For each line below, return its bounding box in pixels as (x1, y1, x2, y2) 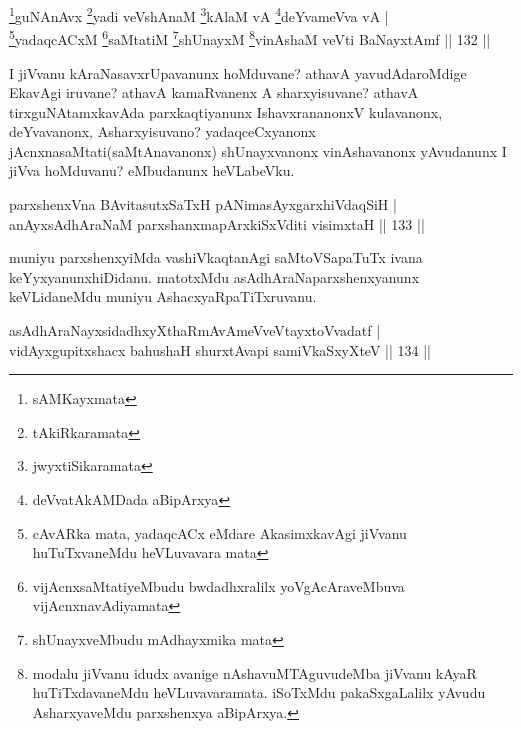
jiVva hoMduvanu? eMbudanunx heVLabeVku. (9, 160, 295, 181)
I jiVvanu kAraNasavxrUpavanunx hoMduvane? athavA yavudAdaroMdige (9, 62, 467, 83)
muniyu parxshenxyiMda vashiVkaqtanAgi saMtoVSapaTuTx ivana (9, 247, 423, 268)
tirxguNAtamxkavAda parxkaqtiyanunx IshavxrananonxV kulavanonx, (9, 101, 443, 122)
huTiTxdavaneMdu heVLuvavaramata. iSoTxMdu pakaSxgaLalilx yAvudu (32, 682, 486, 703)
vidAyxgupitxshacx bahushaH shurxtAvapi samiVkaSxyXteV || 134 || (9, 339, 431, 360)
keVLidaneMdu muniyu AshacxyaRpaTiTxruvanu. (9, 286, 317, 307)
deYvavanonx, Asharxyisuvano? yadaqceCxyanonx (9, 121, 316, 142)
